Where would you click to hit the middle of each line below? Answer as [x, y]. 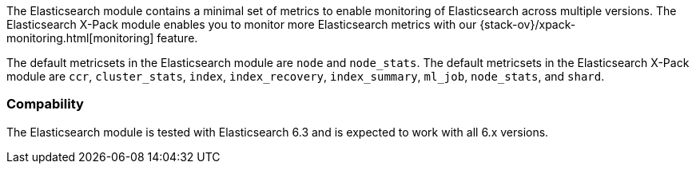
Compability [45, 104]
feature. [177, 38]
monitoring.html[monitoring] [80, 38]
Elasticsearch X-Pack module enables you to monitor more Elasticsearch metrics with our [242, 24]
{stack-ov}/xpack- [528, 24]
